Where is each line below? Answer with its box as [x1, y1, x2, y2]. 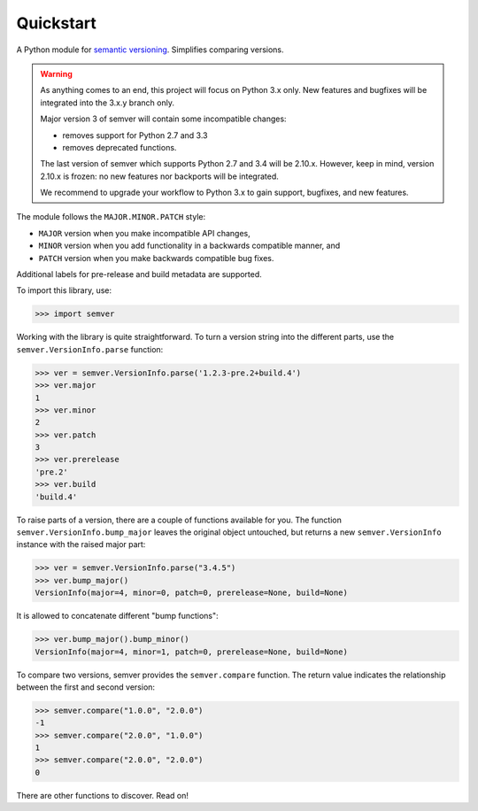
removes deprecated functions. [62, 142, 177, 152]
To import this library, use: [16, 285, 112, 296]
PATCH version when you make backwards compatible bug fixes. [38, 252, 274, 263]
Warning [40, 68, 73, 79]
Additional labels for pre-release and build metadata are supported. [16, 269, 263, 280]
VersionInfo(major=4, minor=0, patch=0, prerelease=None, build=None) [35, 588, 349, 598]
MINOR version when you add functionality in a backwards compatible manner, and [38, 240, 341, 251]
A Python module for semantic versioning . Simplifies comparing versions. [16, 44, 284, 55]
